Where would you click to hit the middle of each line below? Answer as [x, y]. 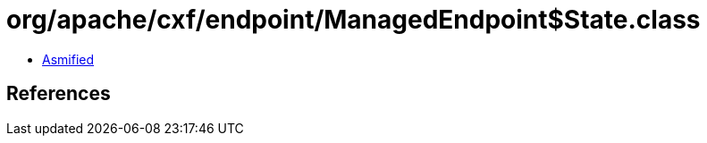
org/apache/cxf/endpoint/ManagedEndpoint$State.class [353, 20]
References [59, 94]
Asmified [68, 59]
